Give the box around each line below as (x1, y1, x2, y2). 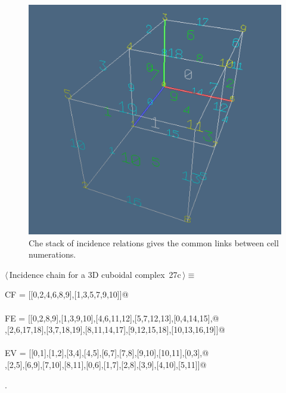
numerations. (29, 248, 76, 261)
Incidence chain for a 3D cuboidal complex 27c (9, 268, 181, 280)
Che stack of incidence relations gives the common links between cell (29, 236, 279, 249)
